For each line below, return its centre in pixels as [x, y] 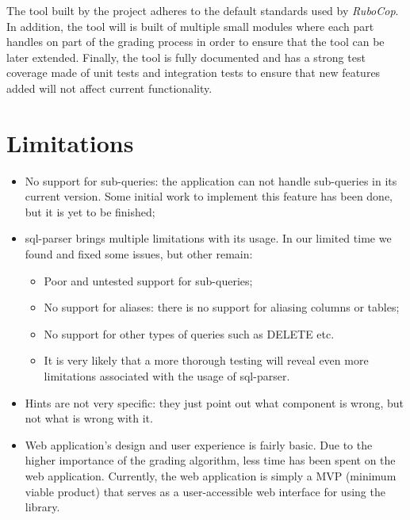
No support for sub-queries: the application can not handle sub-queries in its [211, 180]
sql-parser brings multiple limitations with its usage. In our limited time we [208, 238]
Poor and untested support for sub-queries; [148, 280]
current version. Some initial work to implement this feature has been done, [209, 196]
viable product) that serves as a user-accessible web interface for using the [205, 491]
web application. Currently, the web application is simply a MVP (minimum [211, 476]
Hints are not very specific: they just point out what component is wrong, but [215, 402]
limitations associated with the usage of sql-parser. [167, 376]
